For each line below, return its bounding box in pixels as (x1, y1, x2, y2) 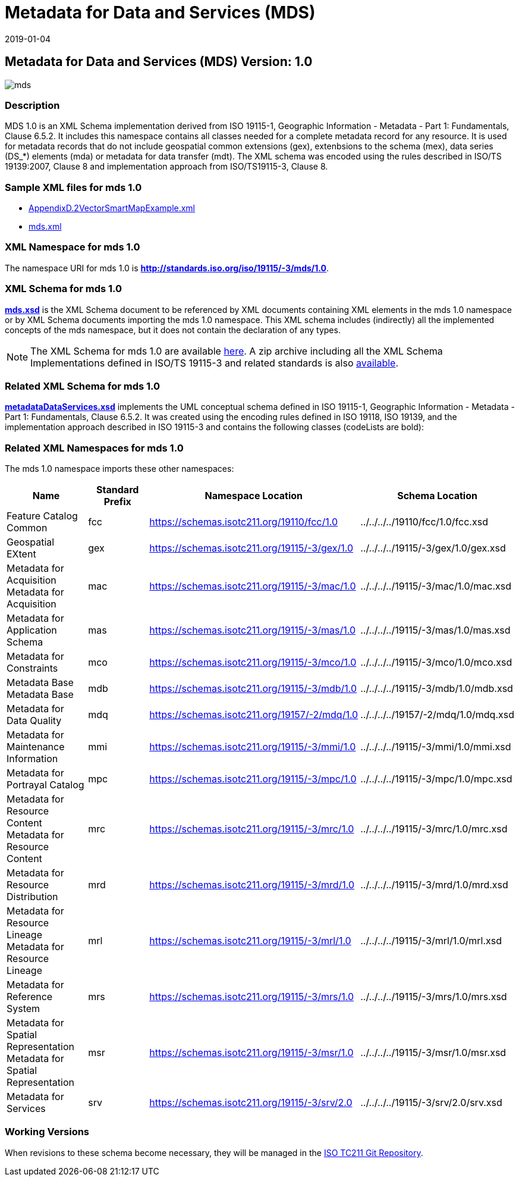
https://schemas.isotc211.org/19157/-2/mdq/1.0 (149, 709, 358, 721)
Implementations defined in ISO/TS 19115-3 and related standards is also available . (30, 356, 398, 369)
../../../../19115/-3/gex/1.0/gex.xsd (360, 542, 506, 555)
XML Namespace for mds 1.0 (5, 241, 140, 253)
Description (5, 99, 60, 111)
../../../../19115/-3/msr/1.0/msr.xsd (360, 1047, 507, 1059)
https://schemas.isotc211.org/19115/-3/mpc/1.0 (149, 773, 357, 785)
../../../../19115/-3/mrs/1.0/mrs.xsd (360, 991, 507, 1003)
